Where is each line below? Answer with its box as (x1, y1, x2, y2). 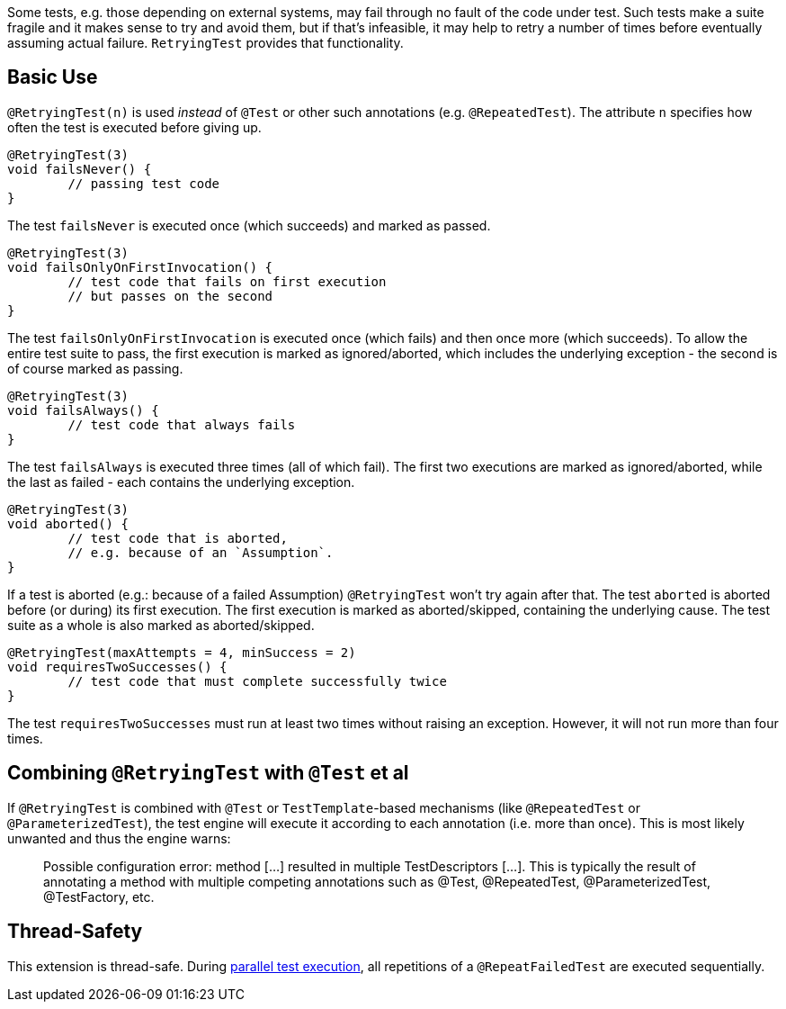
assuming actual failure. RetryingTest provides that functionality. (7, 35, 404, 50)
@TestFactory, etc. (43, 888, 155, 905)
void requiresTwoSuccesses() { (7, 659, 228, 674)
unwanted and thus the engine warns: (7, 830, 231, 846)
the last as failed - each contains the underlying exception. (7, 473, 355, 490)
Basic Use (7, 66, 98, 89)
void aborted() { (7, 516, 129, 531)
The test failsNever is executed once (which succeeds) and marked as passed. (7, 217, 491, 233)
